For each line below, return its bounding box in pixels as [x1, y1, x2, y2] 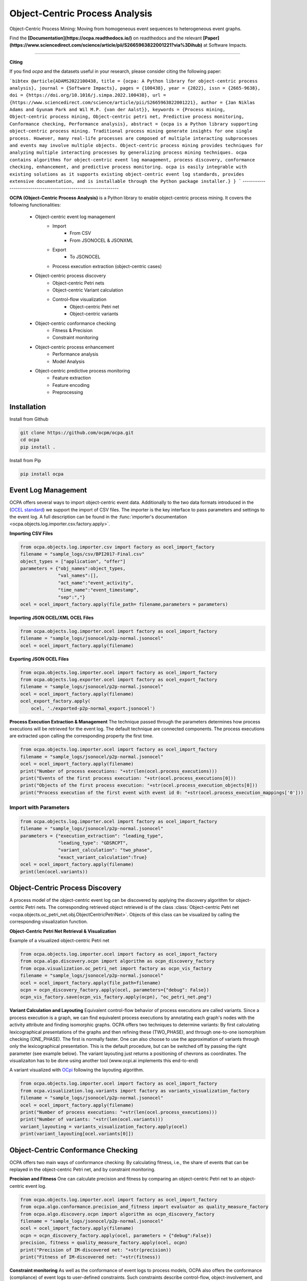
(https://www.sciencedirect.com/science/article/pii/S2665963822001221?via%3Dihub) [9, 42, 203, 48]
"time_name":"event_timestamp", [58, 587, 139, 593]
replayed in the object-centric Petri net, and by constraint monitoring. [9, 1166, 156, 1173]
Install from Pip [9, 457, 41, 463]
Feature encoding [52, 382, 90, 388]
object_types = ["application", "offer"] [20, 559, 126, 564]
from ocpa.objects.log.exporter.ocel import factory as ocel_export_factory [20, 677, 217, 683]
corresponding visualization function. [9, 919, 88, 925]
